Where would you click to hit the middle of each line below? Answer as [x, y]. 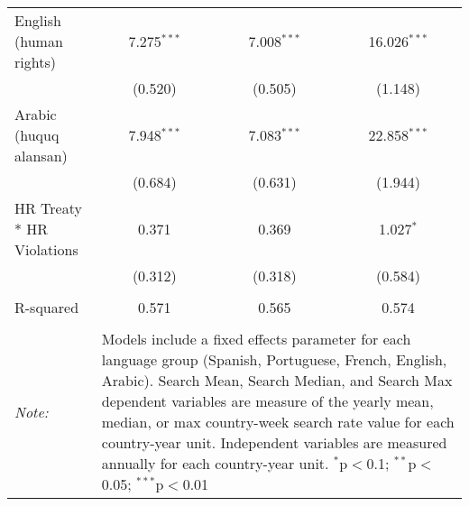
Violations [46, 249]
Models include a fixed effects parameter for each [256, 339]
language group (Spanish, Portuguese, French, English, [274, 359]
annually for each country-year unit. [215, 463]
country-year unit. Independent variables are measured [274, 442]
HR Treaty [48, 208]
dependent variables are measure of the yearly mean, [267, 401]
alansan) [41, 156]
